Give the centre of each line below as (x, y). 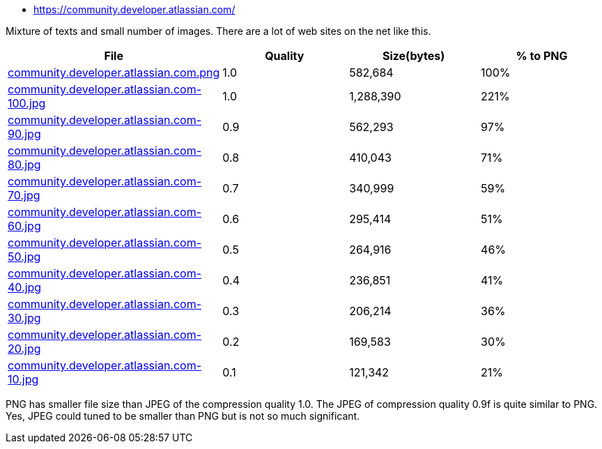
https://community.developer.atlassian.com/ (134, 9)
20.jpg (24, 349)
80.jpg (24, 165)
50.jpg (24, 257)
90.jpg (24, 134)
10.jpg (23, 379)
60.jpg (24, 226)
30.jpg (24, 318)
